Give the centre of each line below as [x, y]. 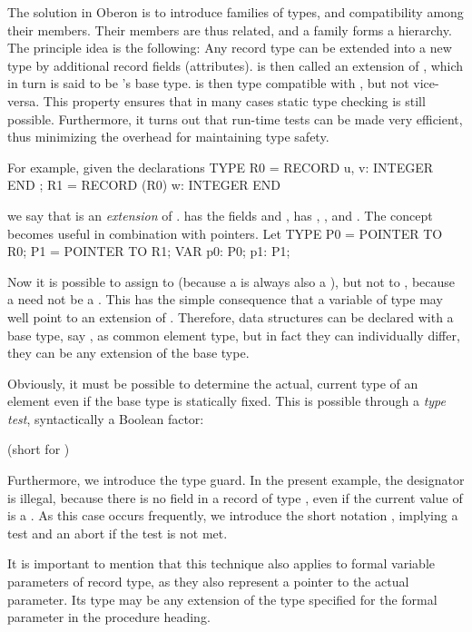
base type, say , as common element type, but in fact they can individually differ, [234, 335]
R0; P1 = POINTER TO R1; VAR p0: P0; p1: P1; [149, 251]
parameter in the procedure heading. [109, 617]
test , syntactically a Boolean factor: [106, 418]
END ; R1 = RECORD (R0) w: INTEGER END [144, 185]
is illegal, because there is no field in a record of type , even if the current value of [235, 497]
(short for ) [39, 449]
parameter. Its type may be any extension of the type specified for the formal [222, 599]
